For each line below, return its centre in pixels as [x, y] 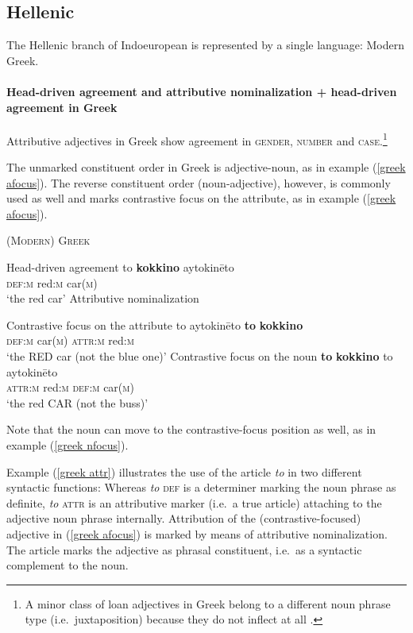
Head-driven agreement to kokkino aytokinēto [120, 267]
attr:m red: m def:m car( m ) [70, 387]
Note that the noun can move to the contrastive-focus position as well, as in [191, 429]
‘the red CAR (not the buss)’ [77, 402]
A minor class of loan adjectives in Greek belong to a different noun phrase [208, 603]
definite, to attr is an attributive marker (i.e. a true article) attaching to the [194, 502]
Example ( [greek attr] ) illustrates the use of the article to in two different [184, 471]
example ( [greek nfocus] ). [68, 444]
